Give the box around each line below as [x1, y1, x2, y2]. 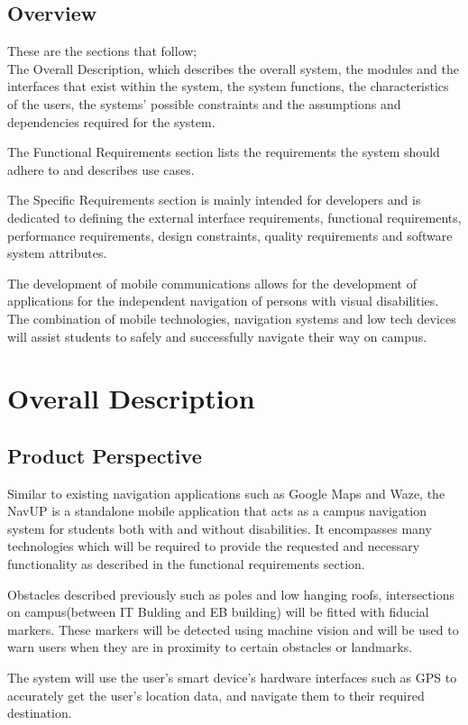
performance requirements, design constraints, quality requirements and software [7, 225, 453, 244]
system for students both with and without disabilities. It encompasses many [7, 519, 432, 537]
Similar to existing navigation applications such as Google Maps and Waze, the [7, 483, 445, 502]
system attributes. [7, 243, 107, 262]
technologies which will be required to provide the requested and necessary [7, 537, 420, 555]
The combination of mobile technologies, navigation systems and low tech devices [7, 308, 456, 327]
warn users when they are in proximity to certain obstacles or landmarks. [7, 638, 413, 656]
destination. [7, 703, 72, 722]
